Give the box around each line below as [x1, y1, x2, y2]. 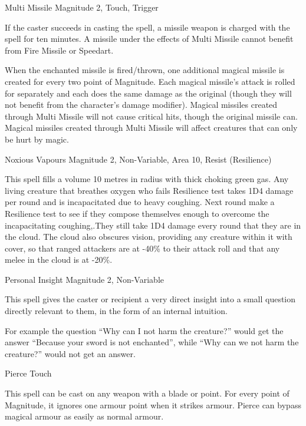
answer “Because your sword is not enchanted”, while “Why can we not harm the [5, 336, 299, 348]
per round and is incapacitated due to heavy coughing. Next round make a [5, 196, 275, 208]
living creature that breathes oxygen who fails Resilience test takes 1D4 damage [5, 184, 294, 196]
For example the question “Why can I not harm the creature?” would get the [5, 324, 284, 336]
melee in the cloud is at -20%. [5, 253, 113, 266]
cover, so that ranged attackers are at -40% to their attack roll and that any [5, 242, 280, 254]
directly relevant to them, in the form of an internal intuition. [5, 305, 228, 317]
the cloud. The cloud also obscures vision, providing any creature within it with [5, 230, 292, 243]
